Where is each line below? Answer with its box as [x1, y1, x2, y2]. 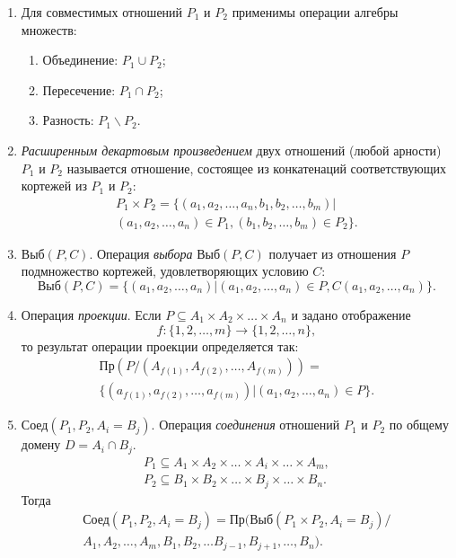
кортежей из [21, 176, 87, 195]
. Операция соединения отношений [151, 415, 340, 434]
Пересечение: [42, 80, 116, 99]
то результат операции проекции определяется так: [21, 336, 299, 355]
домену [21, 435, 61, 454]
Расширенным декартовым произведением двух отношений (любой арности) [21, 140, 442, 159]
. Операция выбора [89, 244, 193, 262]
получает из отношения [268, 244, 397, 262]
